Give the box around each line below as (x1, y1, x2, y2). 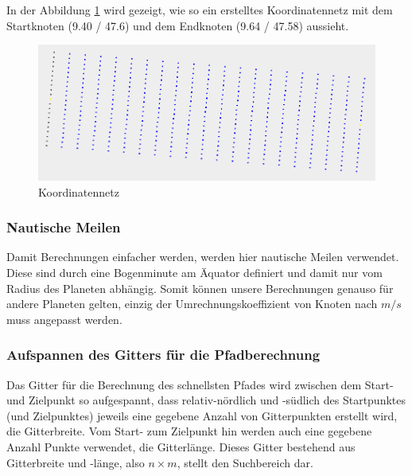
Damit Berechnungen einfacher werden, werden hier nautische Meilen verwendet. (6, 248, 399, 265)
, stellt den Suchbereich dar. (177, 454, 313, 470)
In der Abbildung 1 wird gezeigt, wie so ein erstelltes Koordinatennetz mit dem (6, 2, 393, 18)
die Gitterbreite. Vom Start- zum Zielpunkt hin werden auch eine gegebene (6, 423, 372, 439)
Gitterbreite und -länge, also (6, 454, 145, 470)
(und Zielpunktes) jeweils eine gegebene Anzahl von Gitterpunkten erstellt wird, (6, 407, 398, 423)
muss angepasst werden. (6, 310, 122, 327)
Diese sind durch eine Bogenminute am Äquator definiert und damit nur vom (6, 264, 383, 281)
